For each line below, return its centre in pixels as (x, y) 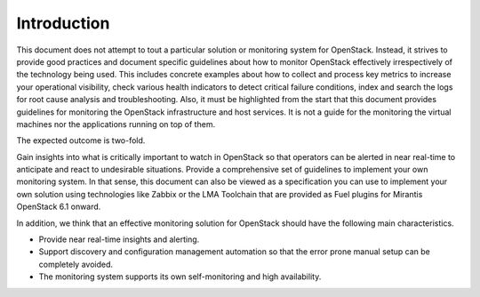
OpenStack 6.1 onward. (59, 207)
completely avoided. (76, 264)
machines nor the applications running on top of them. (116, 124)
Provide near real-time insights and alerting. (119, 239)
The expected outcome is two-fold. (81, 140)
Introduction (63, 23)
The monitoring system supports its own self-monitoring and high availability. (180, 277)
